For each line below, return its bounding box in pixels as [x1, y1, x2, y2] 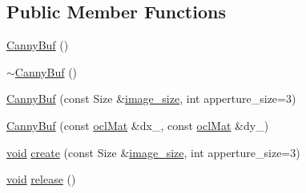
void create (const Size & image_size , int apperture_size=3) [6, 144, 300, 160]
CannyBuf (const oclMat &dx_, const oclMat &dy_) [6, 116, 269, 133]
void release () [6, 171, 76, 187]
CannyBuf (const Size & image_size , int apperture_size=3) [6, 90, 296, 107]
